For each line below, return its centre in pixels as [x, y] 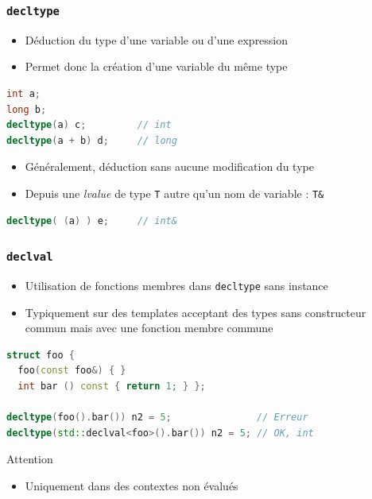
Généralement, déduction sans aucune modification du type [169, 166]
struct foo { [41, 355]
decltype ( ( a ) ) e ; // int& [92, 220]
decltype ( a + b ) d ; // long [92, 140]
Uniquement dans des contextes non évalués [132, 485]
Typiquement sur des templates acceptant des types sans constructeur [196, 312]
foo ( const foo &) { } [72, 371]
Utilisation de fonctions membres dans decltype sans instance [176, 285]
